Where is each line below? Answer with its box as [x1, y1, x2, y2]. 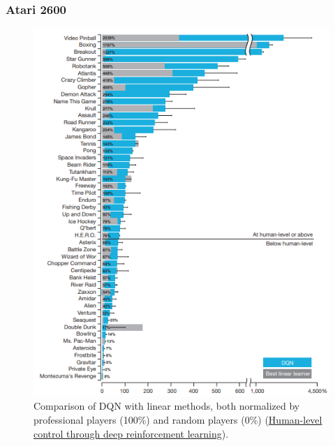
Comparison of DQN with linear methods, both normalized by [33, 399, 300, 413]
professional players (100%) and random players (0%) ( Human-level [33, 412, 322, 426]
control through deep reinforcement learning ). [33, 426, 229, 440]
